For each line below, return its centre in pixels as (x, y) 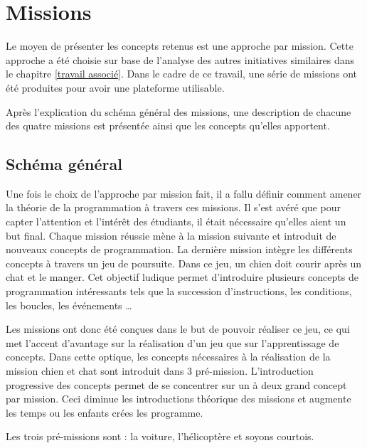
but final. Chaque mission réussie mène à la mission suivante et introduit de (171, 235)
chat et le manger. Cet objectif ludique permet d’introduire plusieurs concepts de (182, 277)
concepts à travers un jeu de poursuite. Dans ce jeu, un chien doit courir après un (184, 263)
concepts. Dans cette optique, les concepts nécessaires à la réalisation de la (168, 357)
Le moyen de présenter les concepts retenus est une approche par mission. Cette (180, 46)
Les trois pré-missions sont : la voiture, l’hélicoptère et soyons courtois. (160, 436)
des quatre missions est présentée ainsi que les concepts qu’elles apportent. (168, 126)
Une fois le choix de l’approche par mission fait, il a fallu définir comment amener (184, 193)
